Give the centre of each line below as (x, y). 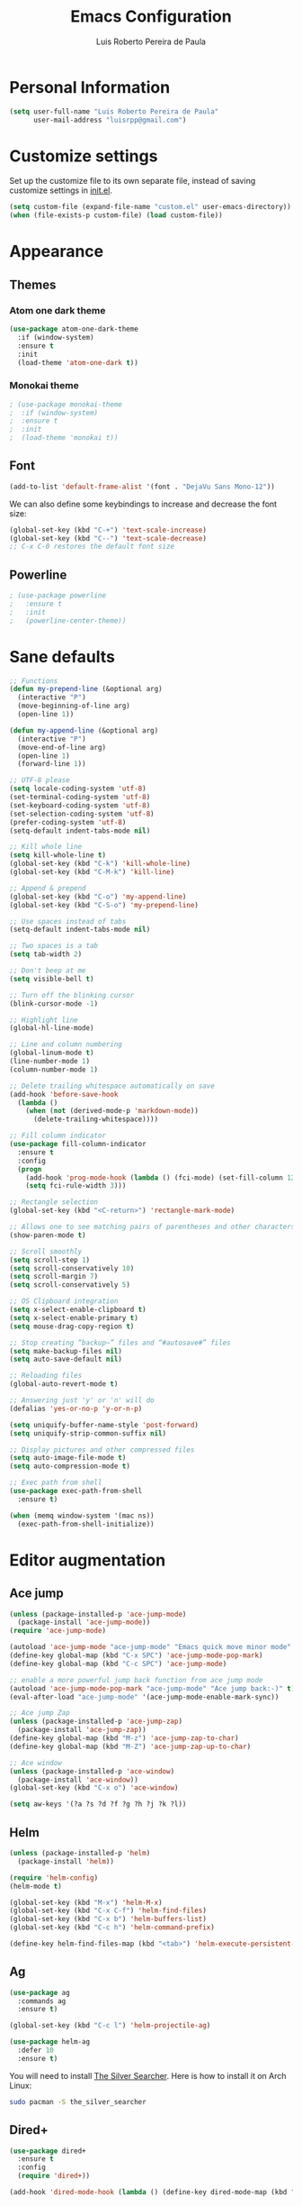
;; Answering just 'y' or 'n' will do (82, 1400)
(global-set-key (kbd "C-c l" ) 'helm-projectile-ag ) (110, 2026)
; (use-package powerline (58, 596)
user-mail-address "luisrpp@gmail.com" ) (110, 120)
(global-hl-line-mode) (52, 1028)
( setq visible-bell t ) (52, 979)
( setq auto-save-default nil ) (66, 1359)
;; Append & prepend (48, 888)
